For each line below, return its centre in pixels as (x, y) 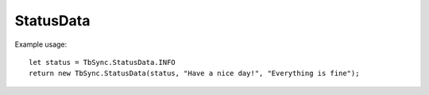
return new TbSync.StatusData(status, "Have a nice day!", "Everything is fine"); (194, 74)
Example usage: (41, 44)
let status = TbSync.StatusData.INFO (102, 62)
